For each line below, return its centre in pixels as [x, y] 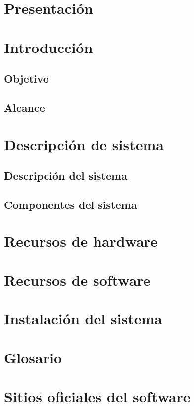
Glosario [33, 357]
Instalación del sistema [83, 319]
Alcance [24, 107]
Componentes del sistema [71, 204]
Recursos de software [77, 279]
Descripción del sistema [66, 176]
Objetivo [26, 78]
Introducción [48, 47]
